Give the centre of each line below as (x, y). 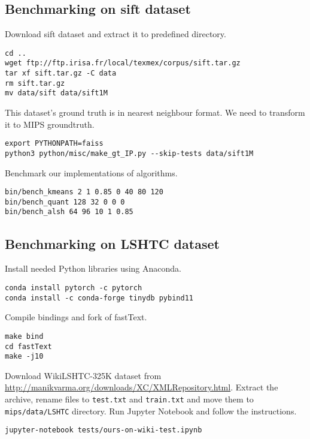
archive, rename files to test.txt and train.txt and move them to (129, 399)
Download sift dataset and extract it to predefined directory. (116, 34)
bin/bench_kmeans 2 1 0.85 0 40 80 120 (84, 192)
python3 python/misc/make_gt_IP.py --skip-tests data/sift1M (129, 153)
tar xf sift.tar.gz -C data (61, 73)
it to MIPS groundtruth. (50, 124)
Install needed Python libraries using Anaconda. (93, 268)
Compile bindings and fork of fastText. (76, 317)
